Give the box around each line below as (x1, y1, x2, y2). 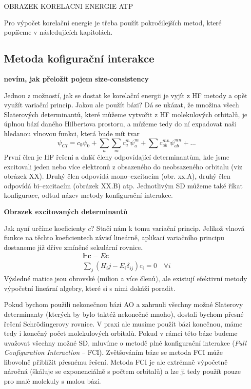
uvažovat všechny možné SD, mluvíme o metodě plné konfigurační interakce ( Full (4, 337, 247, 348)
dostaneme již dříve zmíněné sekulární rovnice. (4, 242, 143, 252)
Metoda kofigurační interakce (4, 51, 154, 66)
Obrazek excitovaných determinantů (4, 206, 128, 216)
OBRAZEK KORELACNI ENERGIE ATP (4, 1, 133, 11)
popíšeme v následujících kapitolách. (4, 27, 113, 37)
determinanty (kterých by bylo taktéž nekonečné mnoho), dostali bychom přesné (4, 308, 244, 319)
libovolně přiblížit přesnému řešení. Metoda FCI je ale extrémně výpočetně (4, 356, 228, 367)
